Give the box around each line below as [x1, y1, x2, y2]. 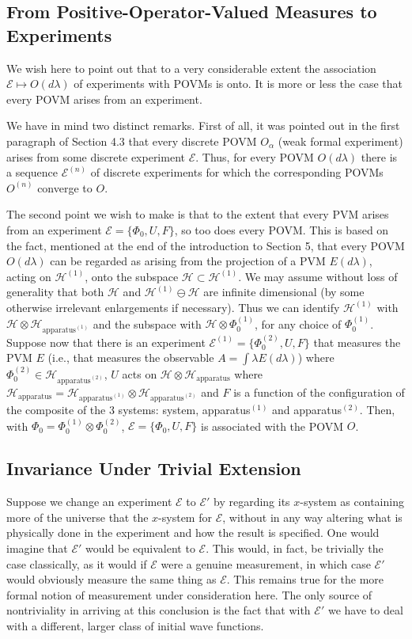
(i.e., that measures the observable [47, 349, 214, 366]
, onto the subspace [85, 268, 179, 284]
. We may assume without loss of [238, 268, 398, 284]
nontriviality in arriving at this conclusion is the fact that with [6, 602, 311, 618]
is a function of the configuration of [233, 383, 405, 400]
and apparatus [272, 401, 342, 418]
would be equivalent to [85, 540, 195, 557]
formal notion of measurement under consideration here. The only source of [6, 586, 372, 603]
